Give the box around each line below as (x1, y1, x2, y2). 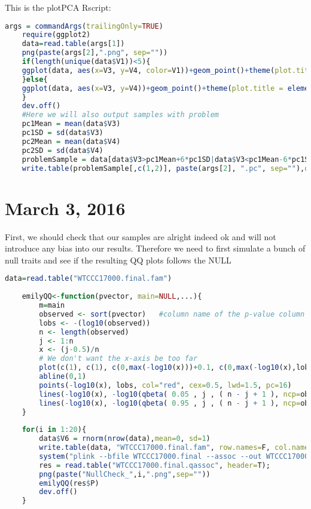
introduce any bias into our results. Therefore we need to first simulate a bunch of (5, 242, 306, 254)
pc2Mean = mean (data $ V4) (22, 137, 121, 146)
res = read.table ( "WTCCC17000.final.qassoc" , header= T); (39, 461, 270, 470)
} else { (22, 75, 48, 84)
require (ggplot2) (22, 30, 91, 39)
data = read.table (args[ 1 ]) (22, 39, 125, 48)
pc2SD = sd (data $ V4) (22, 146, 103, 155)
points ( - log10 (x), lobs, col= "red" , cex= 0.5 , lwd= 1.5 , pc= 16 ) (39, 381, 292, 390)
